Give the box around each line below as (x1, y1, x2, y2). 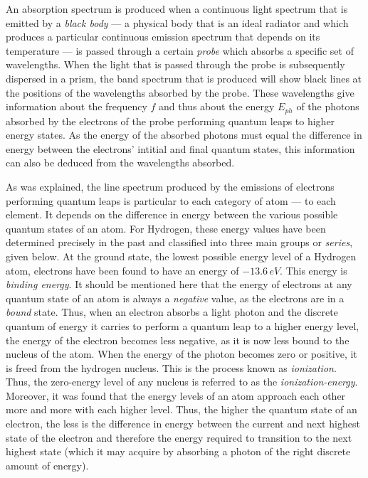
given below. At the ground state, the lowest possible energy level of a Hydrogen (6, 248, 357, 263)
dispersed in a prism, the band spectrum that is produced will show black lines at (6, 70, 362, 85)
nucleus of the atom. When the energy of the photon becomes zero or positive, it (6, 346, 357, 361)
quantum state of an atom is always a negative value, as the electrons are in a (6, 290, 345, 305)
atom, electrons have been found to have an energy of (6, 262, 239, 277)
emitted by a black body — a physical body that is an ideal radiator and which (6, 15, 349, 30)
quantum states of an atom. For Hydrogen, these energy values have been (6, 221, 326, 235)
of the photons (296, 99, 359, 114)
